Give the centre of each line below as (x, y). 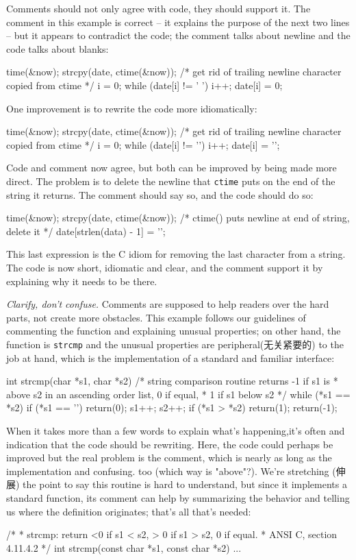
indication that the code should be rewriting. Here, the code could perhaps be (170, 444)
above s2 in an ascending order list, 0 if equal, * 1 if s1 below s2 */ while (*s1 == (178, 394)
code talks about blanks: (58, 48)
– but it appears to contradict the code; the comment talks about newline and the (178, 35)
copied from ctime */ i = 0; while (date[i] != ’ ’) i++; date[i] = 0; (144, 85)
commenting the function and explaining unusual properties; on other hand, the (174, 331)
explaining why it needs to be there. (82, 281)
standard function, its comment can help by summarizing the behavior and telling (178, 497)
